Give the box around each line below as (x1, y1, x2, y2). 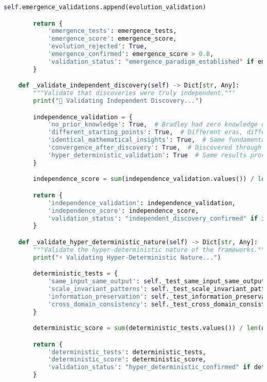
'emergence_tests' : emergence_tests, (47, 27, 177, 35)
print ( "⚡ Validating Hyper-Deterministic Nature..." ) (33, 253, 221, 261)
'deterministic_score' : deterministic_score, (47, 356, 206, 363)
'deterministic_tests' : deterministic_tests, (47, 348, 206, 356)
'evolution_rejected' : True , (47, 43, 148, 50)
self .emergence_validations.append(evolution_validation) (4, 4, 206, 11)
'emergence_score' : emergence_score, (47, 35, 177, 43)
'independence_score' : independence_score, (47, 207, 199, 214)
